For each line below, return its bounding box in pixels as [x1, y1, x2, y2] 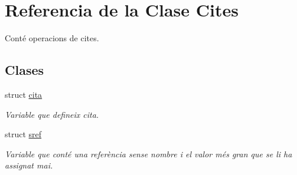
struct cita [5, 88, 43, 100]
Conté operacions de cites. [5, 32, 99, 44]
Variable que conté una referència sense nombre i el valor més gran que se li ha [5, 147, 292, 160]
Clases [5, 61, 44, 79]
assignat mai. [5, 159, 53, 171]
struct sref [5, 128, 42, 140]
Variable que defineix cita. [5, 108, 99, 120]
